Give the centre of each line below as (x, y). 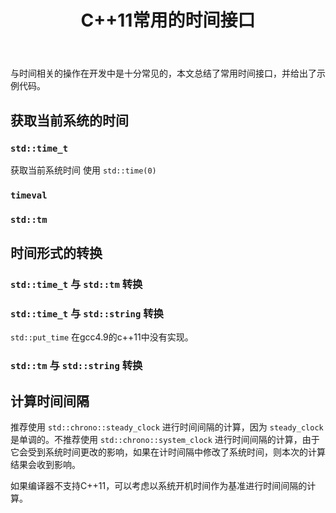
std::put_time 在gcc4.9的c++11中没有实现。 (102, 337)
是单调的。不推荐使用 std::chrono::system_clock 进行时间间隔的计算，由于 (165, 440)
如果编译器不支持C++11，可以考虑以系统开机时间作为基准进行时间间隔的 (159, 486)
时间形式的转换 (56, 253)
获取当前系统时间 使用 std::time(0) (83, 170)
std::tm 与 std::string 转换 (76, 366)
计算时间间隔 (50, 401)
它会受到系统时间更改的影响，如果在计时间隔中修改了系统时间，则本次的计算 (168, 452)
